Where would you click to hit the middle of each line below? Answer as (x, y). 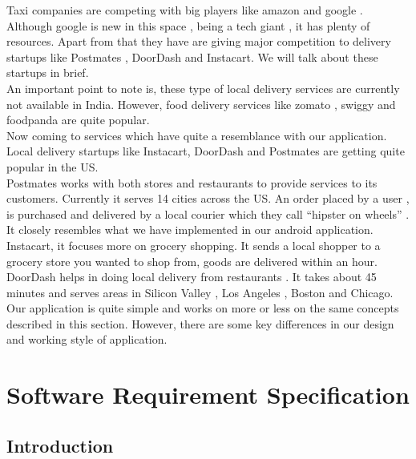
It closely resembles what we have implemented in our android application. (190, 229)
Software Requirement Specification (208, 395)
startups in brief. (48, 72)
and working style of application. (87, 339)
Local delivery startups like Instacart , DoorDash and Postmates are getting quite (206, 151)
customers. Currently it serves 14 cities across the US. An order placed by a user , (208, 198)
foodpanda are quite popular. (78, 120)
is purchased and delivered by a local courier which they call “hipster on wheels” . (208, 213)
